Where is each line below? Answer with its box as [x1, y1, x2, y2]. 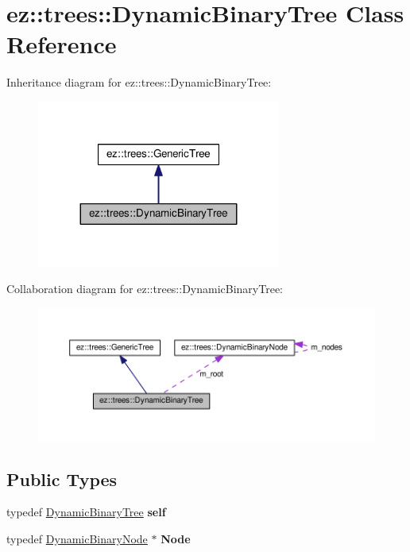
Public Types [6, 466, 118, 491]
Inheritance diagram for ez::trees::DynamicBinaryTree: [6, 74, 272, 91]
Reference [6, 28, 117, 60]
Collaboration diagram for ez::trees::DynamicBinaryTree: [6, 280, 284, 297]
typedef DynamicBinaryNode [6, 530, 148, 546]
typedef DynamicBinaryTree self [6, 504, 166, 520]
